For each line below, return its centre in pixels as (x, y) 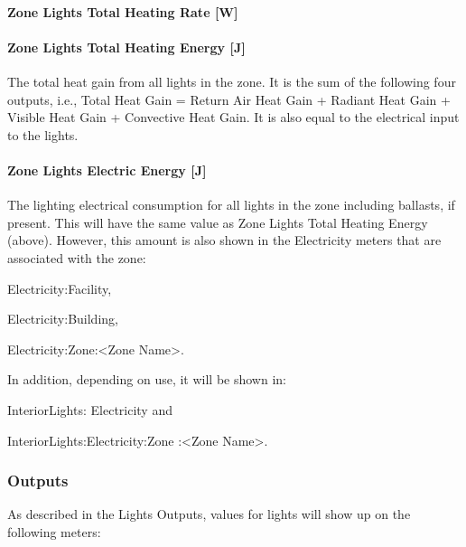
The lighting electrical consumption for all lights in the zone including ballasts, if (231, 205)
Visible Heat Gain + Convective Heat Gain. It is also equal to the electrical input (233, 117)
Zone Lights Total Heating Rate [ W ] (123, 11)
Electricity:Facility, (60, 288)
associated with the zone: (77, 257)
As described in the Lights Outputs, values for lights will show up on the (209, 514)
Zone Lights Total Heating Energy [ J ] (126, 47)
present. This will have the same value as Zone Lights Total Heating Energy (218, 222)
